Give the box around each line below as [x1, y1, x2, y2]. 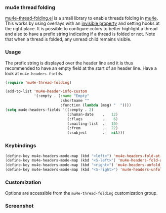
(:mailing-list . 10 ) [67, 121, 119, 126]
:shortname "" [60, 98, 90, 103]
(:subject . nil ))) [67, 130, 125, 135]
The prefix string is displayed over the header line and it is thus [5, 60, 133, 66]
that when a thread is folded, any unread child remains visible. [5, 36, 132, 42]
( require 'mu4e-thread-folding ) [5, 80, 72, 85]
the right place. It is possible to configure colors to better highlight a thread [5, 26, 158, 32]
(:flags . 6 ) [67, 116, 119, 121]
